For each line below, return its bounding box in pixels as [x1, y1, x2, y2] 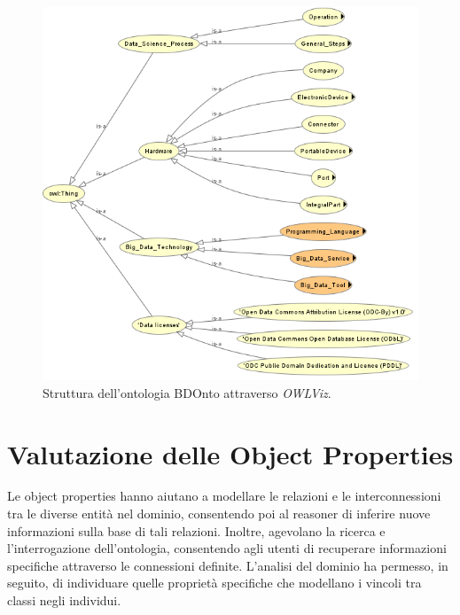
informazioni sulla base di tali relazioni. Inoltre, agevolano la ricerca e [7, 521, 386, 540]
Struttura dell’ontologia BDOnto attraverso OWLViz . [43, 383, 331, 401]
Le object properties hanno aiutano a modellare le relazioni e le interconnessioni [7, 487, 441, 505]
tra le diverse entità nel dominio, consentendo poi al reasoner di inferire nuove [7, 504, 431, 523]
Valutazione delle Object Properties [7, 435, 454, 471]
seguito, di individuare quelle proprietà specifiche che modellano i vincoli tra [7, 573, 422, 592]
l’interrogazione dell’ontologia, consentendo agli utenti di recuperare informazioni [7, 539, 447, 557]
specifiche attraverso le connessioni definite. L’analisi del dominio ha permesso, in [7, 556, 448, 574]
